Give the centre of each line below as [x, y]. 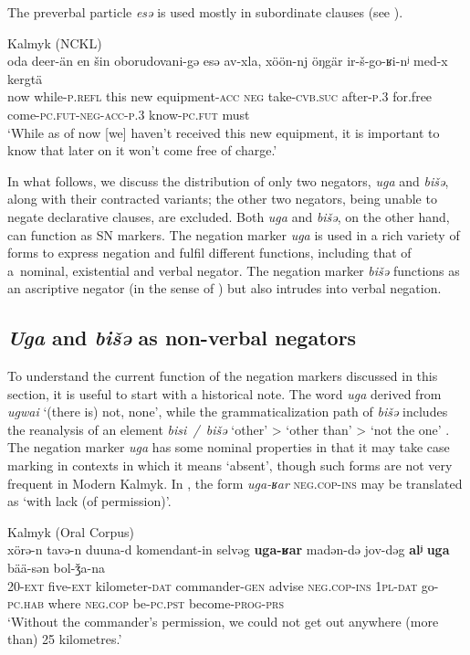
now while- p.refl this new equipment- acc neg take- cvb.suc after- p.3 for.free [220, 96]
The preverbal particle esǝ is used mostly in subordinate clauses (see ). [205, 12]
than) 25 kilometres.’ [65, 639]
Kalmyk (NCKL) [55, 42]
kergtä [25, 78]
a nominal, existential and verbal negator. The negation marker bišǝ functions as [234, 270]
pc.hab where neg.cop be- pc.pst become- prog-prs [146, 603]
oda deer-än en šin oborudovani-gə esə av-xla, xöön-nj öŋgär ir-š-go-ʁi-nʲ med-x [228, 61]
